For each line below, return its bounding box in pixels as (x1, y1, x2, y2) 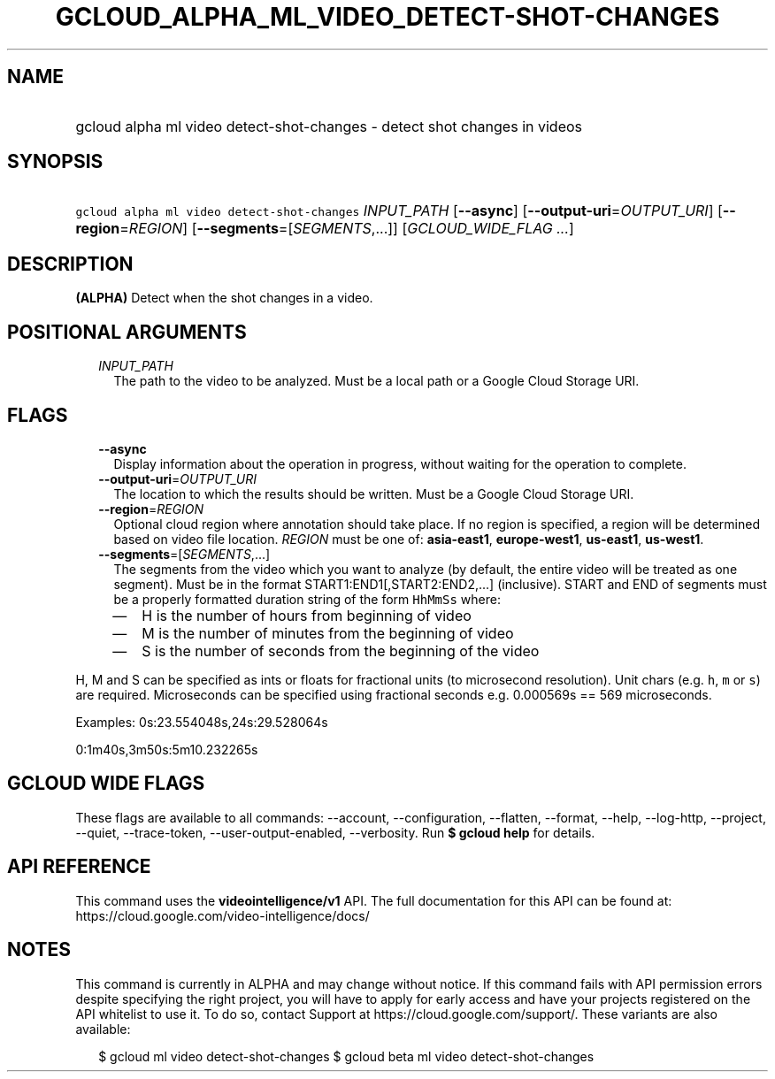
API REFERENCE (7, 855, 151, 878)
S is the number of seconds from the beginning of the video (142, 641, 540, 660)
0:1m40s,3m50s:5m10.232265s (75, 741, 258, 757)
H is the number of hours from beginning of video (142, 606, 472, 624)
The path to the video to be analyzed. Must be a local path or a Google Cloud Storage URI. (113, 373, 640, 389)
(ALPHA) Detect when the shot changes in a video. (75, 290, 373, 306)
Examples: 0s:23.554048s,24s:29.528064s (75, 714, 328, 730)
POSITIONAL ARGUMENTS (7, 320, 247, 343)
